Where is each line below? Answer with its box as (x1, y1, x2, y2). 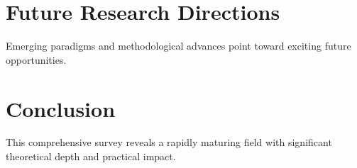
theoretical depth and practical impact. (6, 149, 176, 164)
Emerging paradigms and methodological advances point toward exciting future (6, 38, 351, 53)
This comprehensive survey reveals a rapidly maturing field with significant (6, 135, 332, 150)
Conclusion (6, 94, 116, 123)
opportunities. (6, 52, 67, 67)
